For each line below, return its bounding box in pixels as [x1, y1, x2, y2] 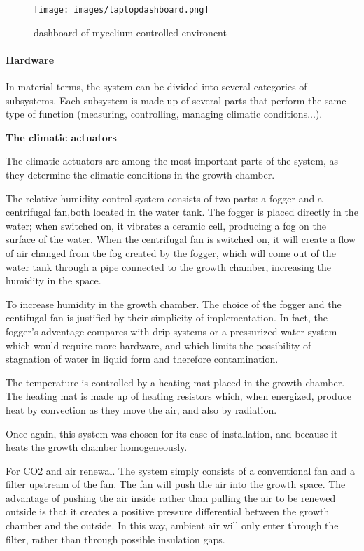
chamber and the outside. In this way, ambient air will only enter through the [6, 518, 339, 533]
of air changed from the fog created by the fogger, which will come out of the [6, 245, 336, 260]
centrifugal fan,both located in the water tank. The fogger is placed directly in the [6, 204, 358, 219]
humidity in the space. [6, 273, 101, 288]
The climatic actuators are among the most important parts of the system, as [6, 153, 339, 168]
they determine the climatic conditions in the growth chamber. [6, 167, 275, 182]
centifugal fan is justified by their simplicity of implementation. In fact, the [6, 310, 328, 325]
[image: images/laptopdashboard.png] [34, 5, 209, 15]
